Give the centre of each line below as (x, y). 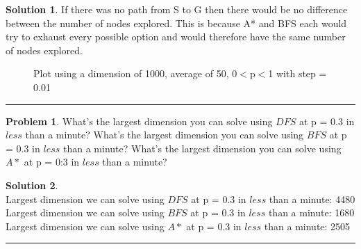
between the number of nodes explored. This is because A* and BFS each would (176, 23)
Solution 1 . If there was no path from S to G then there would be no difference (177, 9)
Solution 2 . (32, 185)
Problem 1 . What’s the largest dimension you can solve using (139, 121)
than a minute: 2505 (307, 226)
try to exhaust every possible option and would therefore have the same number (176, 37)
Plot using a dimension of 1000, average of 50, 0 (135, 73)
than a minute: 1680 (311, 212)
